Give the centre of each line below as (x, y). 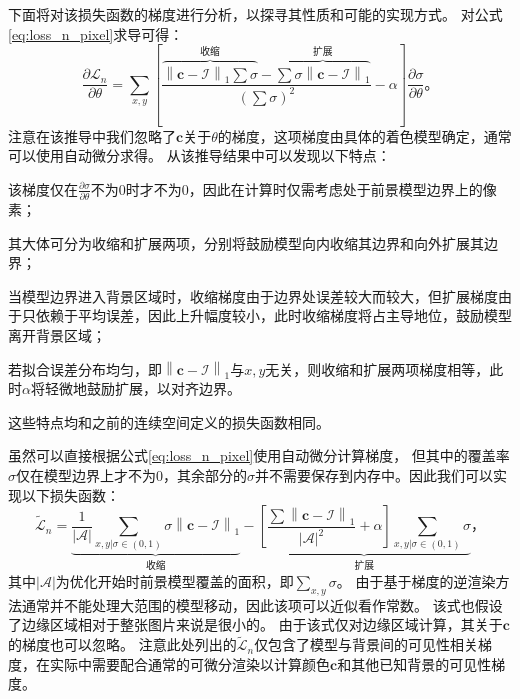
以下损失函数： (70, 494)
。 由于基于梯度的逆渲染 (416, 580)
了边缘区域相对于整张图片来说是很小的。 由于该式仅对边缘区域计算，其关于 (255, 624)
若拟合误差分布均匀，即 (85, 368)
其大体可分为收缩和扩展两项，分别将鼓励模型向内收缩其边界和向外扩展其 (246, 242)
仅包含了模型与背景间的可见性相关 (366, 644)
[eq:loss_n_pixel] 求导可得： (96, 33)
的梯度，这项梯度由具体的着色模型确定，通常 (364, 135)
